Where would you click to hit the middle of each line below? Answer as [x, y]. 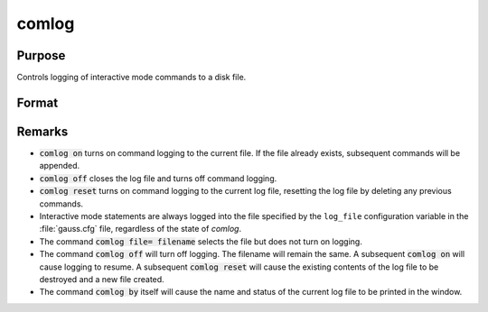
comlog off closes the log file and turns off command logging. [158, 178]
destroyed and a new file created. [102, 279]
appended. [60, 166]
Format [38, 102]
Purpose [41, 55]
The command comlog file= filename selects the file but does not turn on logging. [201, 241]
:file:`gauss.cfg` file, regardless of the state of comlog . [141, 229]
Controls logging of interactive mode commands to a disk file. [131, 78]
